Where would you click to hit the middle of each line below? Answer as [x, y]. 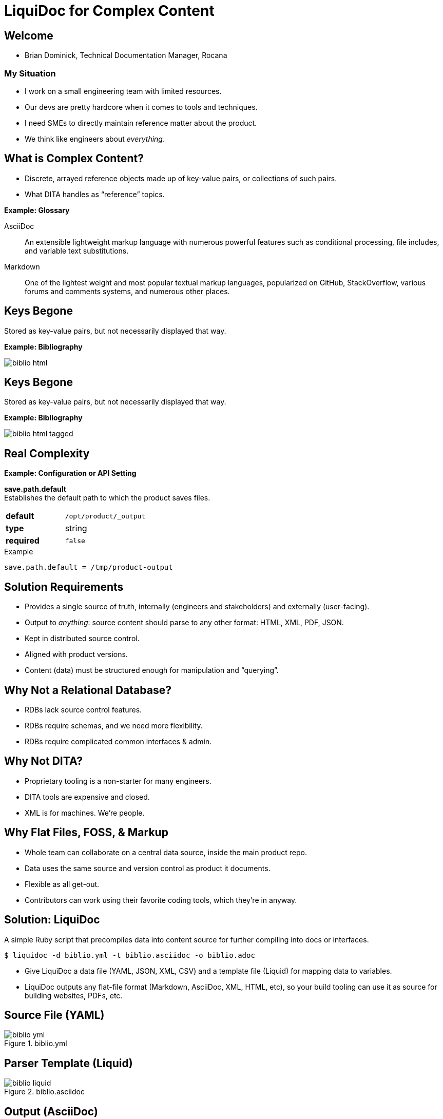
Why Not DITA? [43, 761]
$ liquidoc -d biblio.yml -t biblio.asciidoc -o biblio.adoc [130, 955]
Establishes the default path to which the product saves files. [107, 498]
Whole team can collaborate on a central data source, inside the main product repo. [166, 852]
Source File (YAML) [54, 1015]
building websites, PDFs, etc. [74, 995]
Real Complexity [47, 453]
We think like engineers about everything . [95, 139]
